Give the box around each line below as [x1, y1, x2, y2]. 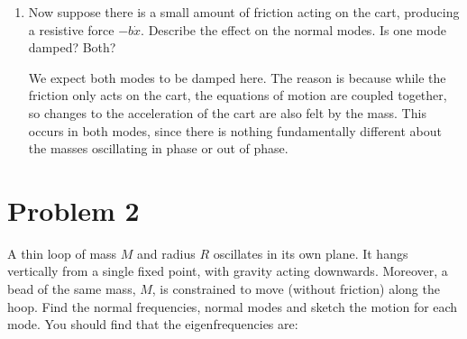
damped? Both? [28, 38, 116, 57]
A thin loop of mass [7, 243, 117, 262]
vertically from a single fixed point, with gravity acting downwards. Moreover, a [7, 261, 448, 280]
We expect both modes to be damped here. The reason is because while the [28, 68, 446, 87]
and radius [137, 243, 196, 262]
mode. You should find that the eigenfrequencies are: [7, 315, 298, 334]
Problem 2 [7, 191, 140, 228]
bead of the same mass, [7, 279, 136, 298]
